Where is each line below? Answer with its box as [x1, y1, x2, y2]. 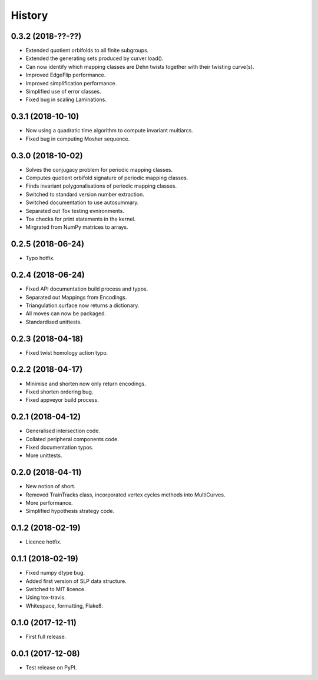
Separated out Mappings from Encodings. [25, 294, 127, 301]
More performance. [25, 499, 73, 506]
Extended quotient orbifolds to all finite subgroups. [25, 47, 149, 54]
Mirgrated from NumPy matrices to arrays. [25, 224, 128, 231]
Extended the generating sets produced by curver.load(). [25, 55, 164, 62]
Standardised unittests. [25, 318, 82, 325]
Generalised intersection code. [25, 427, 100, 435]
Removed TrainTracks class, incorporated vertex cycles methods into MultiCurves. [25, 491, 226, 498]
